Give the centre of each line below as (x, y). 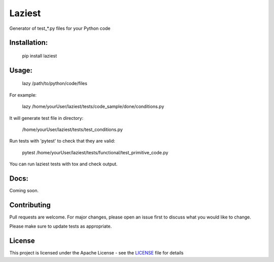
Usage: (21, 70)
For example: (23, 95)
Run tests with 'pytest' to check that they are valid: (62, 141)
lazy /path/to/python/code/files (55, 83)
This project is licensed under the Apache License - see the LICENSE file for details (96, 253)
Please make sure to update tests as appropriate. (61, 226)
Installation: (29, 43)
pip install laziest (40, 56)
